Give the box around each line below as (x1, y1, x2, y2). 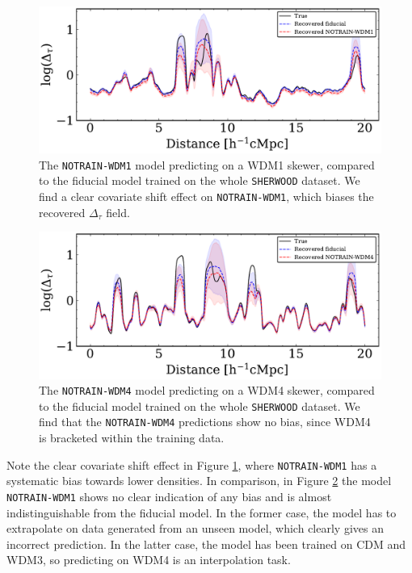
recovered (39, 203, 86, 220)
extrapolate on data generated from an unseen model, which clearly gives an (6, 520, 384, 537)
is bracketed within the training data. (39, 429, 225, 446)
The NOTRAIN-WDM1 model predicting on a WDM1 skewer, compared (39, 156, 375, 173)
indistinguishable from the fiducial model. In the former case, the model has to (6, 504, 397, 521)
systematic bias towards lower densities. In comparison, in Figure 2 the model (6, 472, 392, 489)
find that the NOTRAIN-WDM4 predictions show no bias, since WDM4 (39, 413, 371, 430)
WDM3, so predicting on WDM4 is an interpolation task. (6, 551, 291, 568)
